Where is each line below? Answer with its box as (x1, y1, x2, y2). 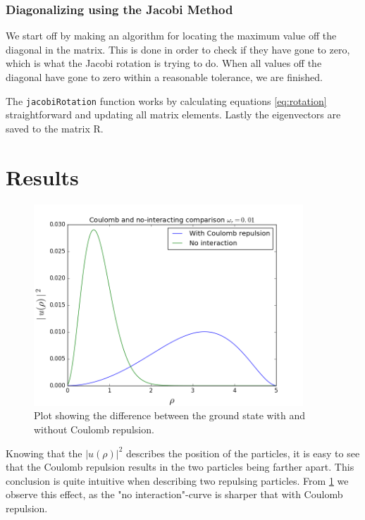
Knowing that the (6, 445, 82, 460)
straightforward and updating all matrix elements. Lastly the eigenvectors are (6, 107, 341, 122)
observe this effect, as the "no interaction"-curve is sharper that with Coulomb (6, 487, 343, 502)
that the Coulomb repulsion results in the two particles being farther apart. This (6, 459, 354, 474)
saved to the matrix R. (6, 120, 104, 135)
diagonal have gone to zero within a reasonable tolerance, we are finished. (6, 70, 323, 84)
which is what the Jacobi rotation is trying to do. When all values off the (6, 56, 322, 70)
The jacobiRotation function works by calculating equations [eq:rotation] (6, 93, 327, 108)
